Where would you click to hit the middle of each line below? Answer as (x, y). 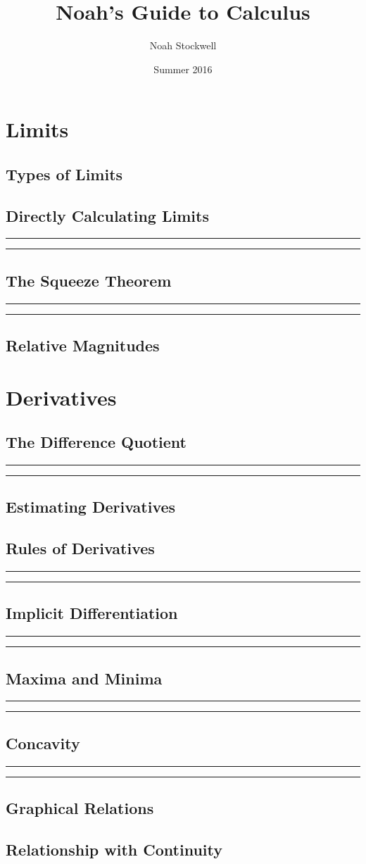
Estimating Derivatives (91, 507)
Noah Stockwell (183, 45)
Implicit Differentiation (92, 613)
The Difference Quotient (96, 442)
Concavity (43, 743)
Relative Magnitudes (83, 345)
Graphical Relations (80, 808)
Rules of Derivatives (80, 548)
